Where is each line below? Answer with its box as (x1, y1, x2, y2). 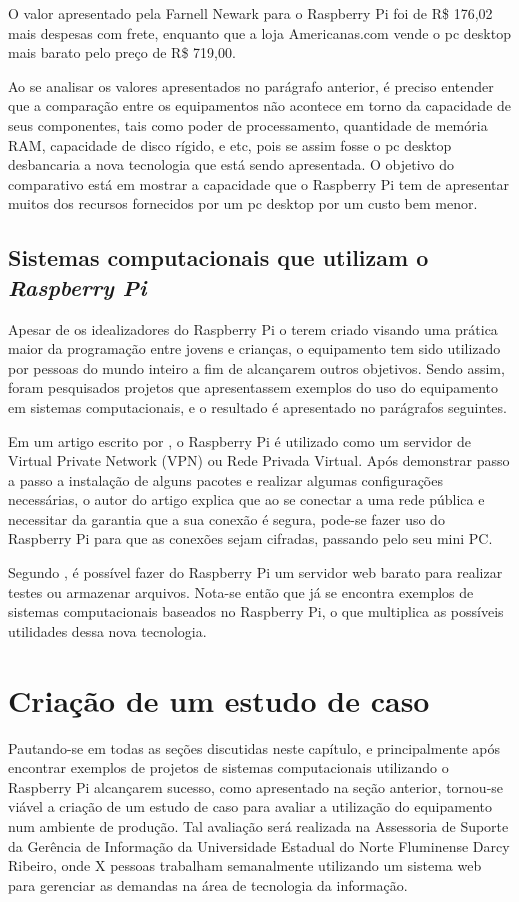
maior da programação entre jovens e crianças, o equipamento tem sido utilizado (8, 338, 501, 359)
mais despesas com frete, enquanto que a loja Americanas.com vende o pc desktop (8, 22, 511, 43)
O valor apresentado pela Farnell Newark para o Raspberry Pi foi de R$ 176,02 (8, 3, 493, 23)
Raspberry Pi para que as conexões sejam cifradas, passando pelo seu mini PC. (8, 528, 493, 549)
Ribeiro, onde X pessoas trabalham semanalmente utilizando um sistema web (8, 855, 482, 876)
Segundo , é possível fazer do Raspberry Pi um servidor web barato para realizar (8, 562, 503, 583)
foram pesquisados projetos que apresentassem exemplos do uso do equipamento (8, 377, 498, 398)
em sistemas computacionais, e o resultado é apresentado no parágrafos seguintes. (8, 396, 507, 417)
